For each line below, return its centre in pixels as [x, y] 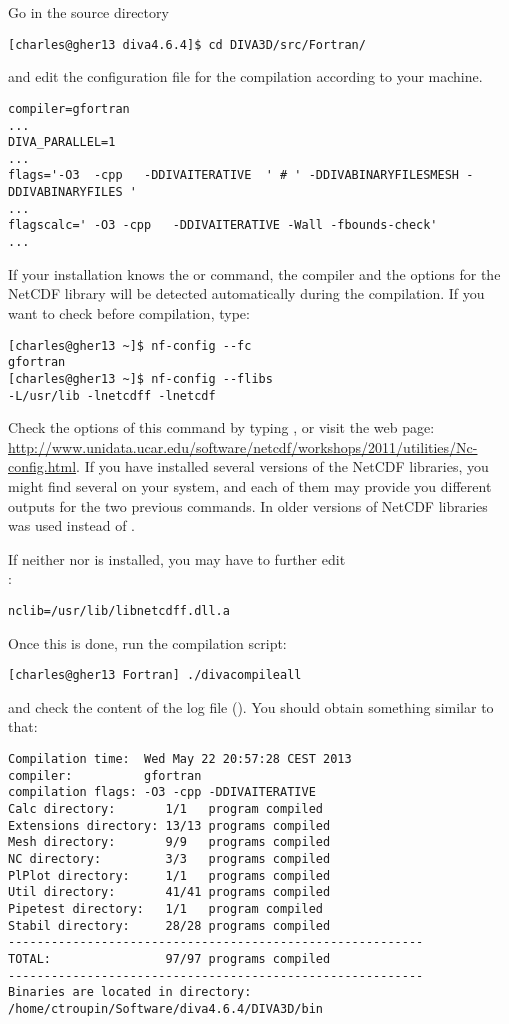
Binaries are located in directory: [130, 992]
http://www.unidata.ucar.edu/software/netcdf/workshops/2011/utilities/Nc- [243, 446]
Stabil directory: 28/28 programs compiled [169, 925]
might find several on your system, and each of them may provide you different [250, 485]
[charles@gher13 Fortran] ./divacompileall [155, 675]
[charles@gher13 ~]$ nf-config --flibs [140, 378]
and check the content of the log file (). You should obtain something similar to [251, 706]
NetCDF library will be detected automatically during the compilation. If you [246, 293]
